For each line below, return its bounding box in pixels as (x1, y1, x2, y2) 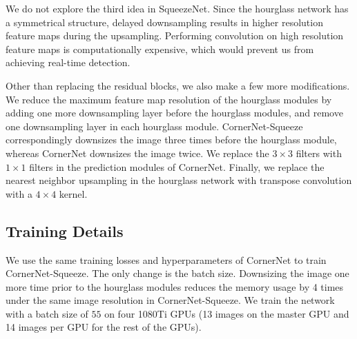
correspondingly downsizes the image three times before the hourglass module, (6, 132, 337, 147)
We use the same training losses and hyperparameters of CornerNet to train (6, 252, 327, 267)
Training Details (6, 220, 124, 241)
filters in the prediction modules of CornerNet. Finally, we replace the (29, 159, 325, 174)
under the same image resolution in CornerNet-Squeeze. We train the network (6, 293, 335, 307)
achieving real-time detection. (6, 55, 131, 70)
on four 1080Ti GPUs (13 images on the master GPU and (104, 306, 349, 320)
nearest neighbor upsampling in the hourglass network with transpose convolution (6, 173, 352, 187)
